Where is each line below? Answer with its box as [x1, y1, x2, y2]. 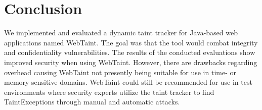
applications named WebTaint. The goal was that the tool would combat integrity [4, 37, 258, 47]
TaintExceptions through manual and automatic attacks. [4, 96, 180, 107]
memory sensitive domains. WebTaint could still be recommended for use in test [4, 77, 252, 87]
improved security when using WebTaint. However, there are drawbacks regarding [4, 57, 257, 67]
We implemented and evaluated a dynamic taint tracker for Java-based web [4, 27, 238, 38]
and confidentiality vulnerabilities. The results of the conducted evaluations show [4, 47, 255, 58]
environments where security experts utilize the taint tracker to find [4, 86, 214, 97]
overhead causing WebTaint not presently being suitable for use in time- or [4, 67, 236, 77]
